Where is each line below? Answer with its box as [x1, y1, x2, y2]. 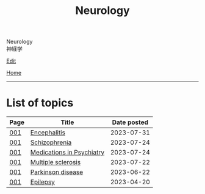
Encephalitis [30, 128, 66, 137]
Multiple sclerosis [30, 158, 81, 167]
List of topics [6, 96, 74, 110]
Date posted [112, 118, 148, 126]
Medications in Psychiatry [30, 148, 105, 157]
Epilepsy [30, 178, 55, 186]
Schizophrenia [30, 138, 72, 147]
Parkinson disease [30, 168, 84, 176]
